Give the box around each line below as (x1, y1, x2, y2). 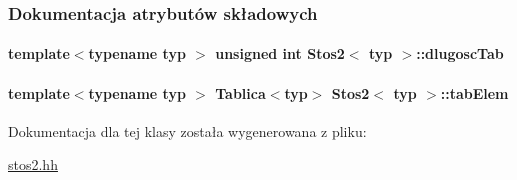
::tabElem (440, 82, 509, 103)
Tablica (215, 82, 266, 103)
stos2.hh (8, 154, 58, 175)
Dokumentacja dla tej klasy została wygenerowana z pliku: (8, 120, 367, 141)
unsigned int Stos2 (215, 43, 345, 64)
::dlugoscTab (416, 43, 504, 64)
